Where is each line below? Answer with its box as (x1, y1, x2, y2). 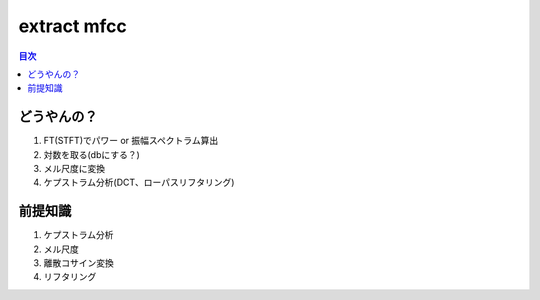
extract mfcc (18, 15, 127, 37)
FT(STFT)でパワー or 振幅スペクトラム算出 (43, 135, 219, 147)
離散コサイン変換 (43, 257, 114, 269)
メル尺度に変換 (43, 163, 105, 175)
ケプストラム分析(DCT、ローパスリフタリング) (43, 176, 235, 189)
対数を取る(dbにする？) (43, 148, 140, 160)
